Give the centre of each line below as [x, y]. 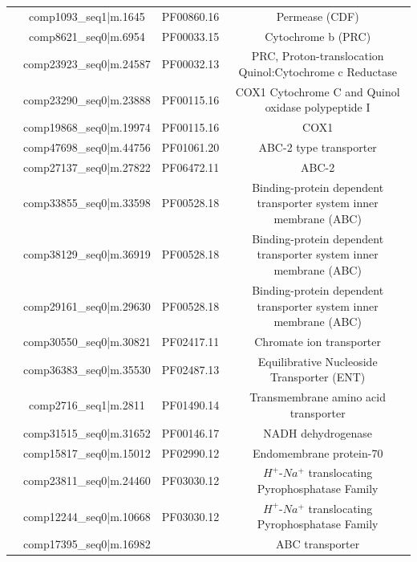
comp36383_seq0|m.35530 [87, 369]
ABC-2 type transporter [318, 147]
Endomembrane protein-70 [318, 452]
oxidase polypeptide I [318, 107]
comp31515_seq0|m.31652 [87, 432]
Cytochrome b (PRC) [318, 36]
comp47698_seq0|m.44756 [87, 147]
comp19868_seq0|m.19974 [87, 127]
